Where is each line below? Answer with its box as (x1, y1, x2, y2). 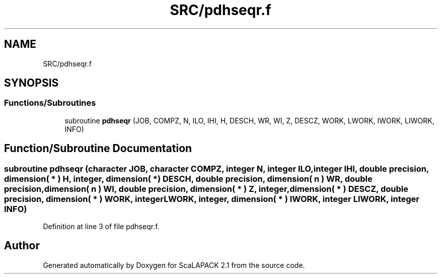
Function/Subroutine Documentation (4, 142, 192, 155)
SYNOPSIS (4, 77, 59, 90)
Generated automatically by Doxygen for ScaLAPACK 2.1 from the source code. (43, 260, 305, 269)
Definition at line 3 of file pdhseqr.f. (43, 222, 160, 231)
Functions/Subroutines (4, 98, 96, 108)
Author (4, 239, 40, 252)
